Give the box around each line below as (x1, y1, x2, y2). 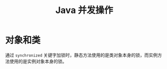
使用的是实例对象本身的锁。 (9, 58, 67, 64)
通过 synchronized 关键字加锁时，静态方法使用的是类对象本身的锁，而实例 (5, 52, 158, 58)
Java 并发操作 (55, 4, 113, 16)
